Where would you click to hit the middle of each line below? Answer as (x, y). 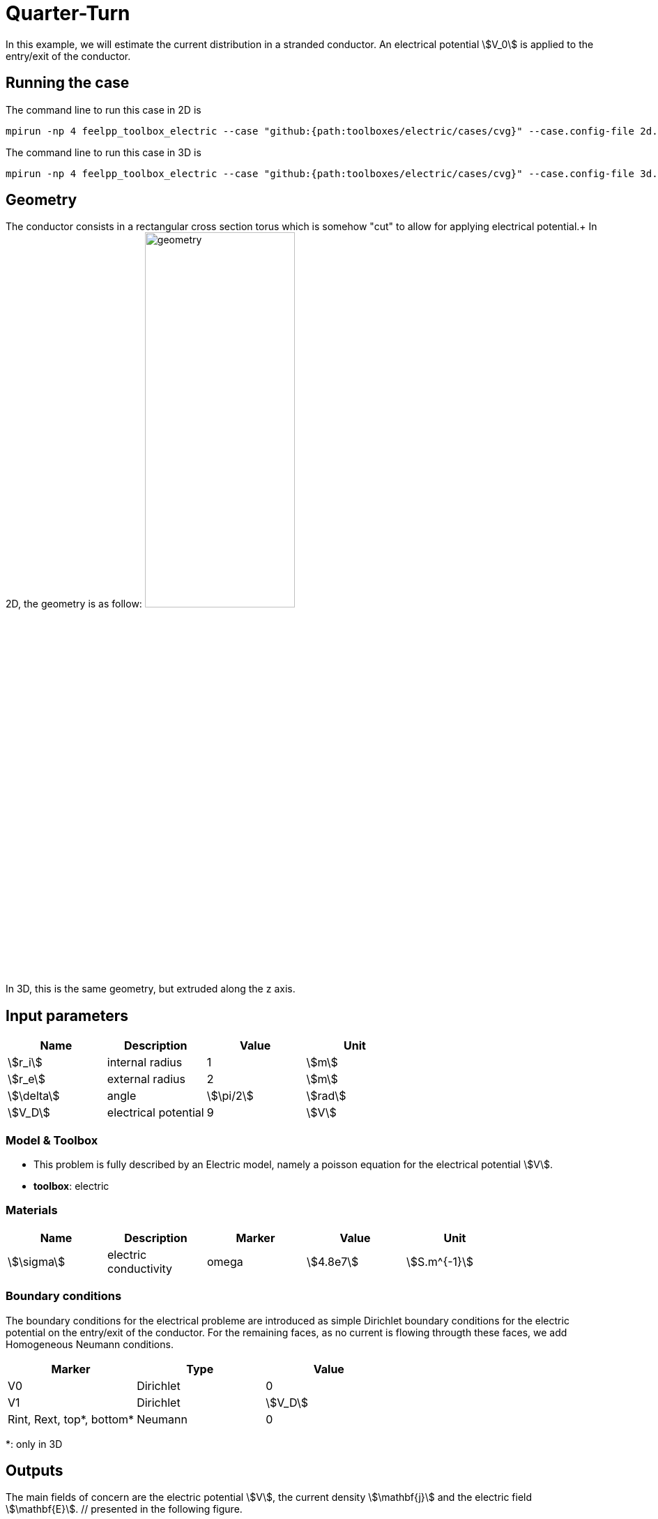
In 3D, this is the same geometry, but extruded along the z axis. (151, 989)
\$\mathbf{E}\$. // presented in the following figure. (124, 1509)
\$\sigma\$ (37, 1261)
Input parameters (67, 1015)
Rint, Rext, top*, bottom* (71, 1419)
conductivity (140, 1268)
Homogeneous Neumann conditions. (90, 1344)
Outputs (35, 1470)
